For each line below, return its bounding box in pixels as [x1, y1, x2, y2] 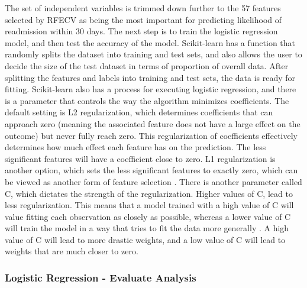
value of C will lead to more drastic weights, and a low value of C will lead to [5, 233, 286, 245]
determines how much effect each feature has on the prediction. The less [5, 141, 266, 153]
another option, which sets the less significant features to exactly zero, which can [5, 164, 298, 176]
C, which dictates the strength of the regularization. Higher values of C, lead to [5, 187, 293, 199]
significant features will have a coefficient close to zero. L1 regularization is [5, 152, 276, 164]
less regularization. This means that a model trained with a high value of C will [5, 199, 294, 211]
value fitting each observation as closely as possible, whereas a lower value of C [5, 210, 291, 222]
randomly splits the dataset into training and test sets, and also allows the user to [5, 48, 302, 60]
